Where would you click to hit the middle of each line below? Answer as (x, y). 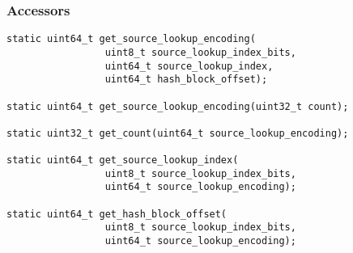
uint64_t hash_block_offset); (186, 80)
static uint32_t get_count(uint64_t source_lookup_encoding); (178, 133)
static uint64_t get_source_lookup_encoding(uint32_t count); (178, 106)
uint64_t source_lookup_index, (189, 66)
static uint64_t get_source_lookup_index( (123, 160)
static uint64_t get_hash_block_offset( (117, 214)
